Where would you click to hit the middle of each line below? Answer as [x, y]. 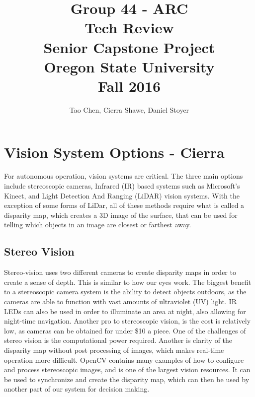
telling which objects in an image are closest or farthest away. [98, 225]
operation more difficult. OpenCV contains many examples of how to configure [124, 360]
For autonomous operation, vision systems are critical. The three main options [124, 176]
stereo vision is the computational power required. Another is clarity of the [118, 340]
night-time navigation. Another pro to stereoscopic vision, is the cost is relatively [127, 321]
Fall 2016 [129, 86]
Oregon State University [129, 66]
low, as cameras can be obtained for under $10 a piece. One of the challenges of [125, 330]
